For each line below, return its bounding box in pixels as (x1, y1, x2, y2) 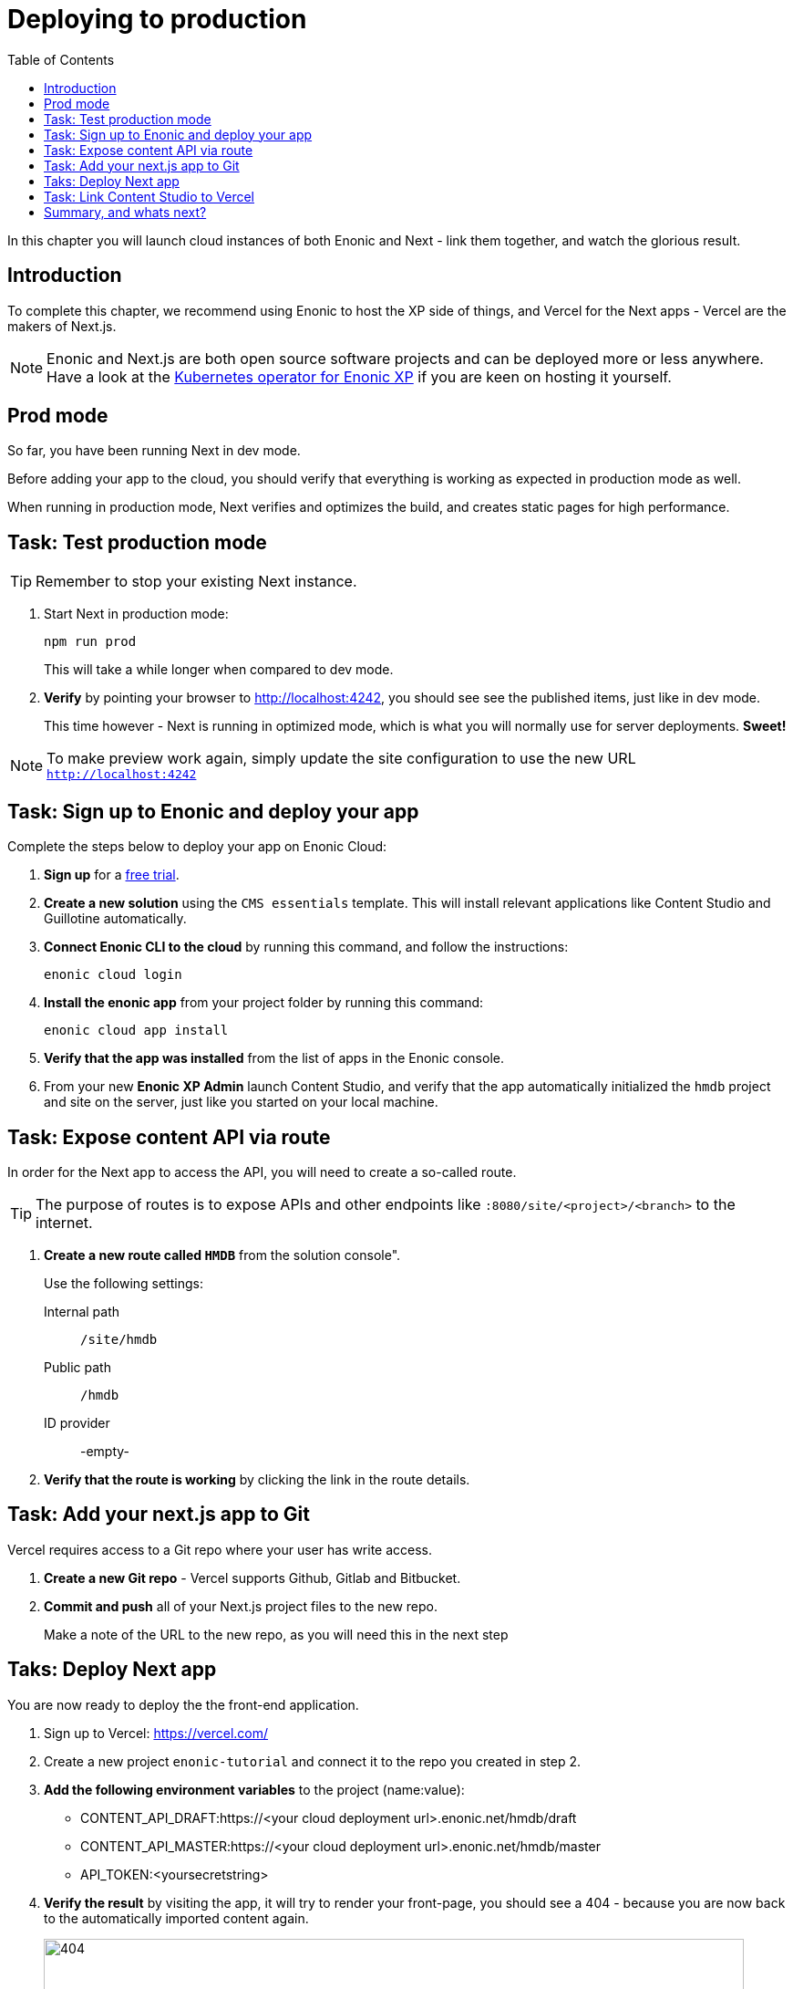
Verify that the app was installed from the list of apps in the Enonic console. (44, 1050, 504, 1067)
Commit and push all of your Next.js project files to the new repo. (44, 1598, 438, 1614)
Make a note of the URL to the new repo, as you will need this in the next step (44, 1626, 509, 1642)
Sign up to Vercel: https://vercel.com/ (44, 1724, 269, 1741)
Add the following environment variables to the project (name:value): (44, 1781, 465, 1797)
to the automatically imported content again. (44, 1910, 309, 1926)
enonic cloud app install (44, 1023, 229, 1038)
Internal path (44, 1303, 120, 1319)
